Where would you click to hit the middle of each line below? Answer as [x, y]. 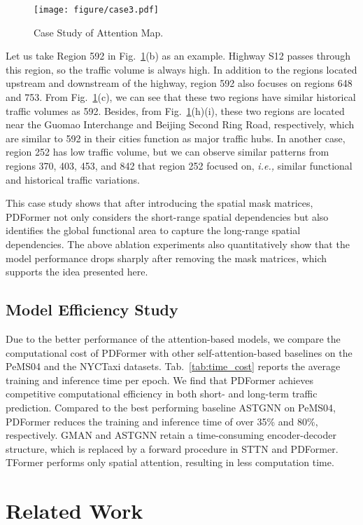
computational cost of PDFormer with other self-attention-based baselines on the [179, 352]
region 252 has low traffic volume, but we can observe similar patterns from [168, 152]
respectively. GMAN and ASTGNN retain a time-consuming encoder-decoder [171, 435]
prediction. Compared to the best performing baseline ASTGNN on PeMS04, [171, 407]
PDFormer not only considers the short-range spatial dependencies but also [167, 216]
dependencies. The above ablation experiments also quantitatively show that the [178, 244]
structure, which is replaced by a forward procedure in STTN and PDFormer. [172, 448]
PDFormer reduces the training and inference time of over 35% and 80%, [162, 421]
